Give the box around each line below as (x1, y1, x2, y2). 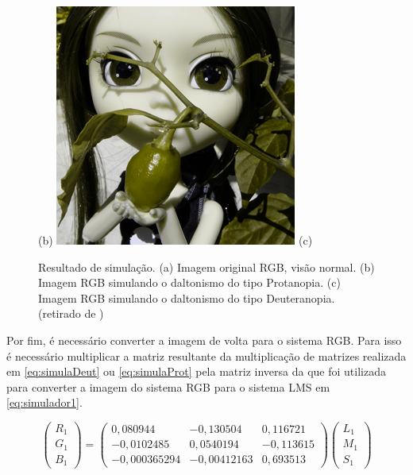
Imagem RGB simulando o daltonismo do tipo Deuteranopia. (38, 289, 335, 306)
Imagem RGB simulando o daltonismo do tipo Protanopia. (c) (38, 274, 341, 291)
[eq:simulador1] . (6, 394, 83, 411)
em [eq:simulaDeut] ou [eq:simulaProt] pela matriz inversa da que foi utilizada (6, 363, 386, 380)
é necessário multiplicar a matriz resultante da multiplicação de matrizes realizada (6, 347, 407, 364)
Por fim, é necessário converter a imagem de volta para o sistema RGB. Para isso (6, 331, 402, 348)
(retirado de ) (38, 305, 104, 322)
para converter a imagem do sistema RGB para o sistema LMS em (6, 378, 330, 395)
